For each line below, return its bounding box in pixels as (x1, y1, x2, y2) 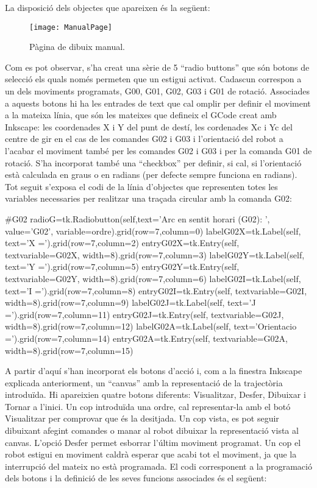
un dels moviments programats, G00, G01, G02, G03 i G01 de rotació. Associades (5, 85, 310, 97)
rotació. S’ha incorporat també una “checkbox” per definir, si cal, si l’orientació (5, 156, 302, 169)
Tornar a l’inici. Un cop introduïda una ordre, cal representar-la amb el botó (5, 400, 291, 412)
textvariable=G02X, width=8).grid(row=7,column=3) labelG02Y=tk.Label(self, (5, 248, 305, 261)
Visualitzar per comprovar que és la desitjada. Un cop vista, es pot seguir (5, 412, 279, 425)
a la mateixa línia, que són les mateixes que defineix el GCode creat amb (5, 108, 277, 121)
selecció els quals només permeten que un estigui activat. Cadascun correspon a (5, 72, 302, 85)
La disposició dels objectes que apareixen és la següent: (5, 1, 210, 13)
